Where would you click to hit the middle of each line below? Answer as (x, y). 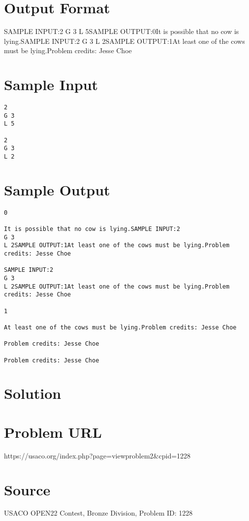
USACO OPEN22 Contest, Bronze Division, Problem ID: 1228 (98, 513)
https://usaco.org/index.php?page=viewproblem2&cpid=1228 (97, 455)
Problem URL (53, 432)
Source (27, 489)
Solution (33, 393)
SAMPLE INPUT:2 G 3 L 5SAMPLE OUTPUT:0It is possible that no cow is (122, 31)
